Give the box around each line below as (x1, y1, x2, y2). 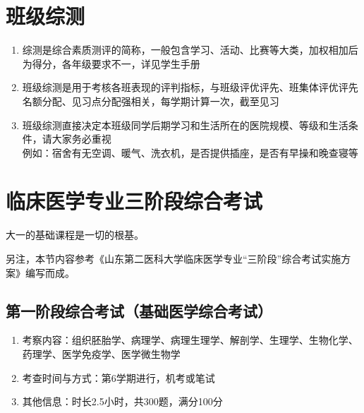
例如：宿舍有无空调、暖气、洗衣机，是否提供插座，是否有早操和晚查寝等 (22, 145, 358, 160)
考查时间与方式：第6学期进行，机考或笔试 (22, 370, 215, 385)
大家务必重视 (51, 131, 111, 146)
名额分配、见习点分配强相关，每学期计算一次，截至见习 (22, 93, 279, 108)
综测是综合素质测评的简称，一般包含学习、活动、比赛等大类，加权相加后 (22, 42, 358, 57)
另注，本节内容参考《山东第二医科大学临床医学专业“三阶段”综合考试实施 (6, 251, 341, 265)
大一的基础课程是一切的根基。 (6, 227, 144, 242)
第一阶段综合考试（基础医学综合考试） (6, 299, 272, 321)
